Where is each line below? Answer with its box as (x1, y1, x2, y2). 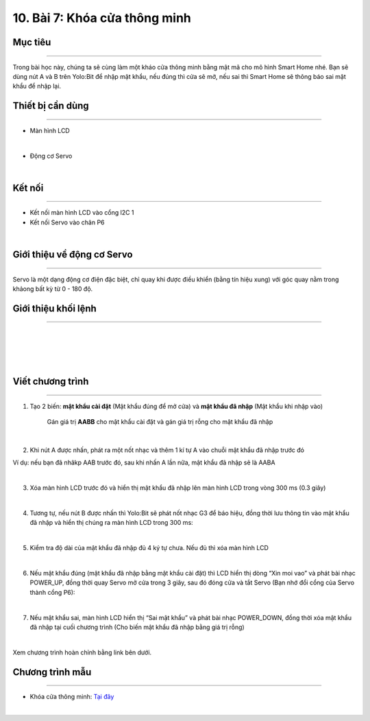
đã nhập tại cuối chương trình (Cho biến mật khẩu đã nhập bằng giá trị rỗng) (29, 623, 245, 631)
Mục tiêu (12, 36, 51, 48)
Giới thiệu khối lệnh (12, 303, 97, 314)
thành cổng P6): (29, 588, 75, 596)
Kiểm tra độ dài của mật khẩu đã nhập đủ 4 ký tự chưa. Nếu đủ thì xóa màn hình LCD (29, 544, 269, 552)
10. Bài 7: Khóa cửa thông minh (12, 10, 191, 25)
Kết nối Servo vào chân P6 (29, 218, 106, 226)
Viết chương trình (12, 376, 89, 388)
